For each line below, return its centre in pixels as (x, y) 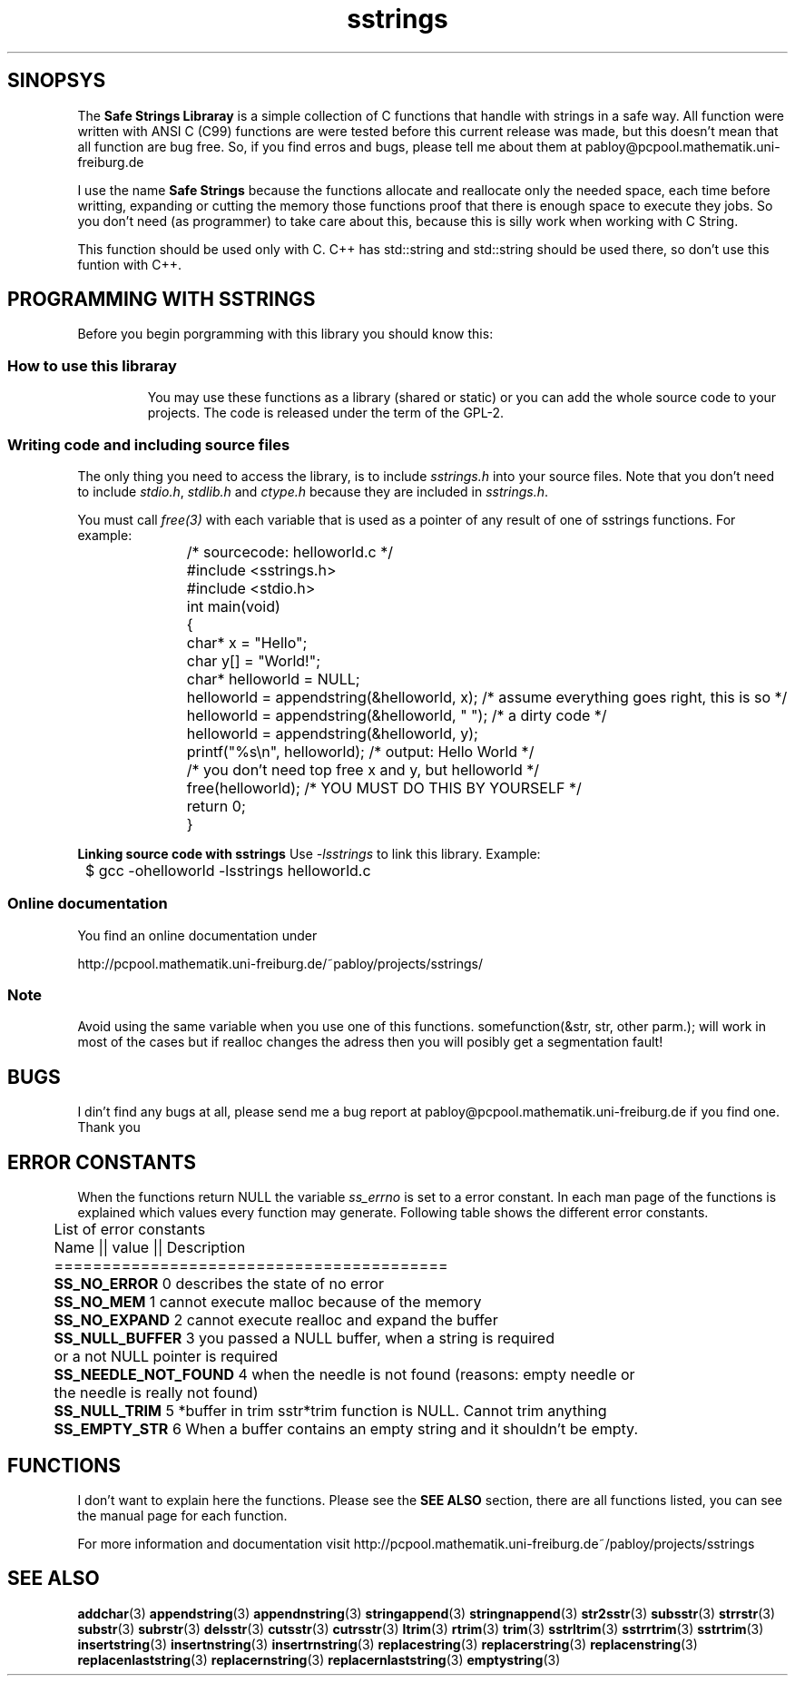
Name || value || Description (150, 1248)
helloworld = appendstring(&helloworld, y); (332, 733)
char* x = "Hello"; (247, 642)
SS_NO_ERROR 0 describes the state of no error (219, 1284)
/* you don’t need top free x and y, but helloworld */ (363, 769)
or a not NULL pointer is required (166, 1357)
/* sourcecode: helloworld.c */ (290, 551)
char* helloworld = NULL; (273, 679)
